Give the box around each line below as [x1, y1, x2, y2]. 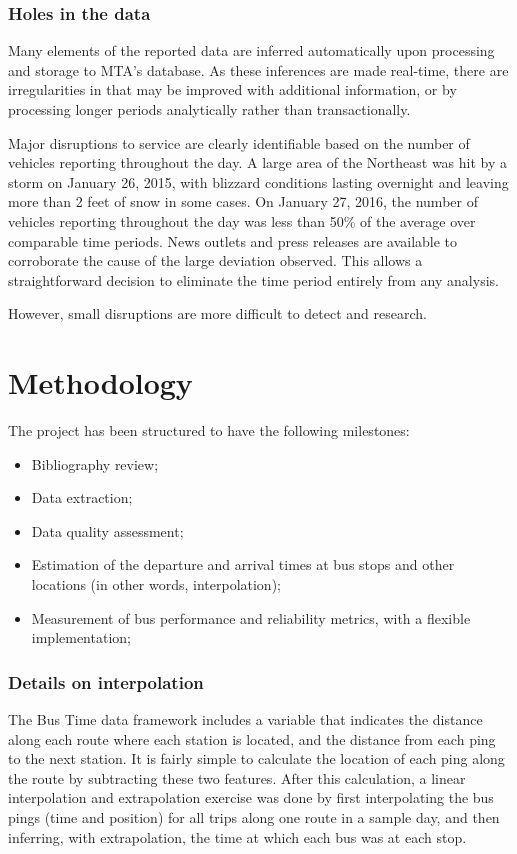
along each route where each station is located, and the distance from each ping [8, 728, 496, 749]
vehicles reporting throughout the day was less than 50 [8, 210, 344, 231]
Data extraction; [31, 487, 133, 508]
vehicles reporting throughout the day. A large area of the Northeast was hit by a [8, 152, 508, 173]
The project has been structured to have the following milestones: [8, 420, 410, 441]
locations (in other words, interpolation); [31, 574, 281, 595]
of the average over [359, 210, 476, 231]
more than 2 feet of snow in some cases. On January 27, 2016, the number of [8, 191, 478, 212]
